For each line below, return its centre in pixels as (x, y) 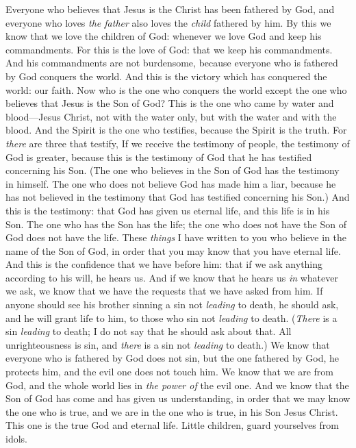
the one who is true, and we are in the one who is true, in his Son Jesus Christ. (172, 411)
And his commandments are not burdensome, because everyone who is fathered (172, 63)
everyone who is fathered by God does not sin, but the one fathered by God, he (173, 358)
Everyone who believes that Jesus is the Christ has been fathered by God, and (170, 9)
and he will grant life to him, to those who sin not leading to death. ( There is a (171, 318)
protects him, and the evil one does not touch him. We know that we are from (169, 372)
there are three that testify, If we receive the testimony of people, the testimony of (178, 143)
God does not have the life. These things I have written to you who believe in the (176, 237)
